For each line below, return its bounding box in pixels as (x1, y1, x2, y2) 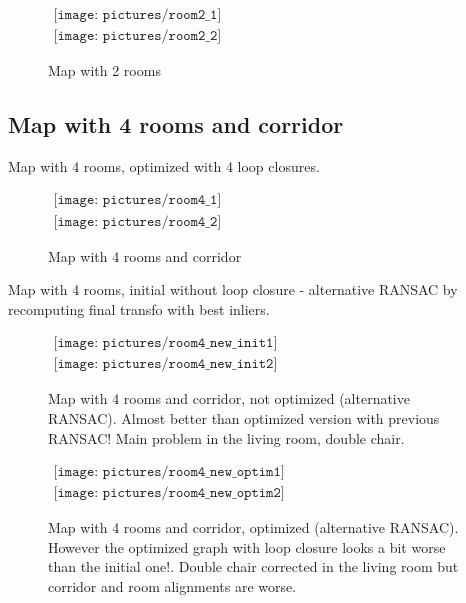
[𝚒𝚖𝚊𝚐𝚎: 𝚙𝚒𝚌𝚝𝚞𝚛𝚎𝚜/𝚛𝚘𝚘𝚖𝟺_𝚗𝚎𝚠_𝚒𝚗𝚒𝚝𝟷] (53, 336, 278, 351)
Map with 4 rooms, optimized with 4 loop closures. (8, 155, 320, 176)
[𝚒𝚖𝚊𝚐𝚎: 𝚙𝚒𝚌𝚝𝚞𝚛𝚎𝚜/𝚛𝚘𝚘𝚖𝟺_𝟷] (53, 193, 222, 208)
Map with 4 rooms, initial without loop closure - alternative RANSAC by (8, 279, 458, 300)
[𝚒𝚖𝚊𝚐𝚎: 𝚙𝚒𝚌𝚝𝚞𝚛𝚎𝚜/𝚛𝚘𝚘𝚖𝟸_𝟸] (53, 29, 222, 44)
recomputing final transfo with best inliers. (8, 298, 270, 319)
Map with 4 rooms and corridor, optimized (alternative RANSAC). (48, 517, 459, 538)
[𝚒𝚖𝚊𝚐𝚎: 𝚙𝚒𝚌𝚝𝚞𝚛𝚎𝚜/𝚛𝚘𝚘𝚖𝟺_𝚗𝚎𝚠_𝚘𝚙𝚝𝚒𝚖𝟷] (53, 465, 285, 480)
